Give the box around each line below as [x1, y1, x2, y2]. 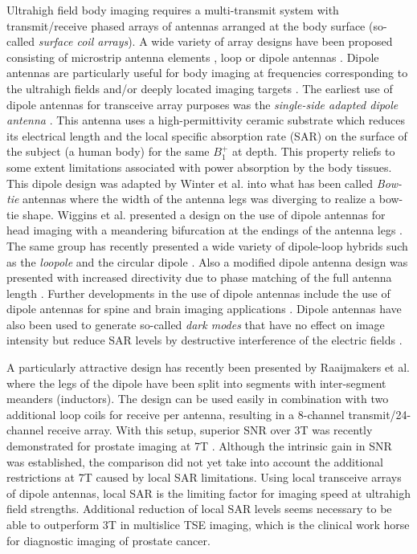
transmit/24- [348, 405, 411, 422]
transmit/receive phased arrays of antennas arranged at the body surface [6, 17, 366, 34]
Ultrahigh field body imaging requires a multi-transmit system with [6, 2, 339, 18]
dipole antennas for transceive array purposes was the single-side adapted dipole [6, 96, 399, 112]
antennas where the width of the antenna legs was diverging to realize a [22, 190, 376, 207]
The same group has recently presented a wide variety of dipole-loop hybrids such [6, 237, 408, 254]
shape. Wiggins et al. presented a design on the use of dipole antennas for [22, 206, 386, 222]
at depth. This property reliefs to [231, 143, 395, 160]
